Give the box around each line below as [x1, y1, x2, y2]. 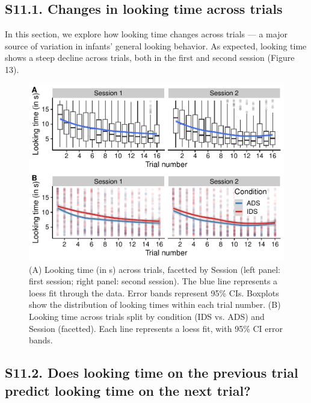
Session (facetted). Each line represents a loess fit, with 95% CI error [29, 322, 283, 334]
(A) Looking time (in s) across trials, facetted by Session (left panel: [29, 263, 280, 275]
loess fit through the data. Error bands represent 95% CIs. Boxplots [29, 286, 279, 299]
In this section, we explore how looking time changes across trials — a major [5, 28, 288, 40]
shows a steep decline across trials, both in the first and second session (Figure [5, 51, 295, 64]
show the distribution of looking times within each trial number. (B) [29, 298, 281, 311]
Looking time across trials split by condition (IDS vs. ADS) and [29, 310, 265, 323]
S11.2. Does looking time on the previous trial [5, 363, 298, 382]
